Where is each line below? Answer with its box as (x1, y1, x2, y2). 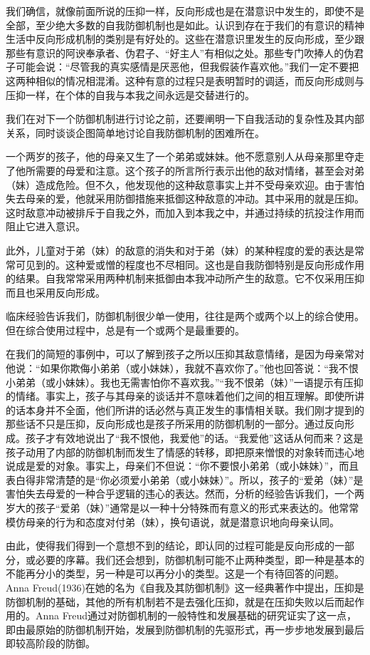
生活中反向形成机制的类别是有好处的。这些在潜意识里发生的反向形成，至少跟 (6, 31, 364, 46)
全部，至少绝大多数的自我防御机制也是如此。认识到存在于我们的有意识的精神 (6, 17, 364, 32)
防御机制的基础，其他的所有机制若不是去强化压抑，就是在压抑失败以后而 (6, 594, 344, 609)
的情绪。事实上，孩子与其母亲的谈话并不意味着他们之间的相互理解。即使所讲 (6, 388, 364, 403)
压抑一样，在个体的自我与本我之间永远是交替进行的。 (6, 87, 255, 102)
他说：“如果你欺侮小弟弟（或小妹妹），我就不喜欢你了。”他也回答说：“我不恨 (6, 361, 359, 376)
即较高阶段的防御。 (6, 636, 95, 651)
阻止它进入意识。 (6, 219, 85, 234)
